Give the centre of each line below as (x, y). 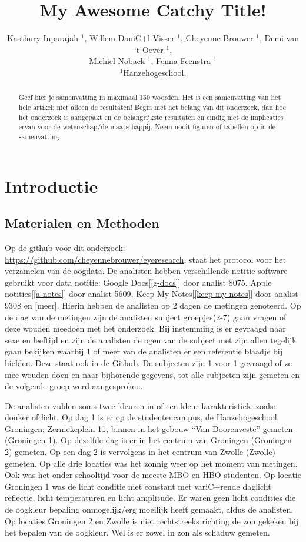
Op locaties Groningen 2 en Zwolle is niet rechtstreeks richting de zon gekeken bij (152, 521)
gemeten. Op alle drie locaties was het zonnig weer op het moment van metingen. (151, 463)
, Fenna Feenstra (181, 61)
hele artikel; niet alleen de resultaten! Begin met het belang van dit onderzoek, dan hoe (152, 107)
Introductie (51, 185)
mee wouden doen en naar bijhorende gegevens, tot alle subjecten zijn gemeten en (152, 374)
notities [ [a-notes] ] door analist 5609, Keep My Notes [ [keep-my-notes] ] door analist (152, 294)
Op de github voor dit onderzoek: (65, 247)
